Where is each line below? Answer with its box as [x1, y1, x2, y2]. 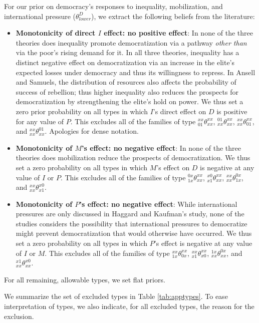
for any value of [16, 116, 64, 126]
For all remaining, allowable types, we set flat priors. [4, 274, 165, 284]
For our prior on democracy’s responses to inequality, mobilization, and [4, 1, 223, 11]
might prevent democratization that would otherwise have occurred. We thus [16, 228, 252, 238]
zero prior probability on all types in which [16, 106, 148, 116]
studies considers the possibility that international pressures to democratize [16, 218, 247, 228]
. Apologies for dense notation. [45, 126, 139, 136]
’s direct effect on [153, 106, 206, 116]
